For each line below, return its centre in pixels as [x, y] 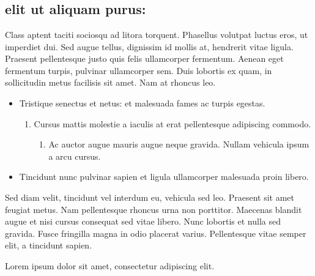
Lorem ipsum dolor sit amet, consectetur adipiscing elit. [110, 265]
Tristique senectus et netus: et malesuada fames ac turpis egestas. [142, 103]
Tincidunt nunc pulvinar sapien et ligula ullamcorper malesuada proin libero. [164, 177]
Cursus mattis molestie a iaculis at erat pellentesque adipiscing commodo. [172, 123]
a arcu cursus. [75, 156]
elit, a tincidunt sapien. [49, 245]
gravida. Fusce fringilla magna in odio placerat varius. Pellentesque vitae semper [156, 233]
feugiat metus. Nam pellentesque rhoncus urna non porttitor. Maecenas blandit [154, 209]
